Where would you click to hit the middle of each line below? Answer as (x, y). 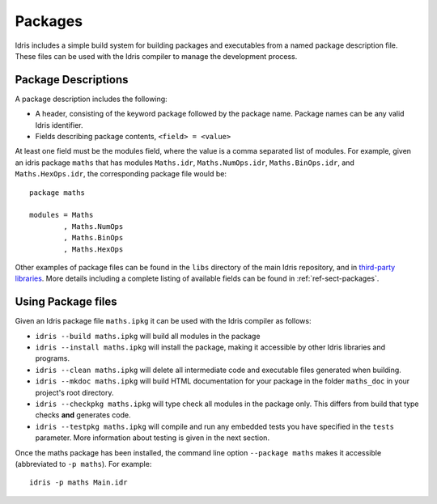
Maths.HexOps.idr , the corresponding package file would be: (121, 174)
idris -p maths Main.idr (78, 483)
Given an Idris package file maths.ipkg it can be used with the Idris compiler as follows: (163, 321)
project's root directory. (74, 392)
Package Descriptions (72, 80)
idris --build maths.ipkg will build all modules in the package (148, 336)
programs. (53, 358)
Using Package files (66, 302)
